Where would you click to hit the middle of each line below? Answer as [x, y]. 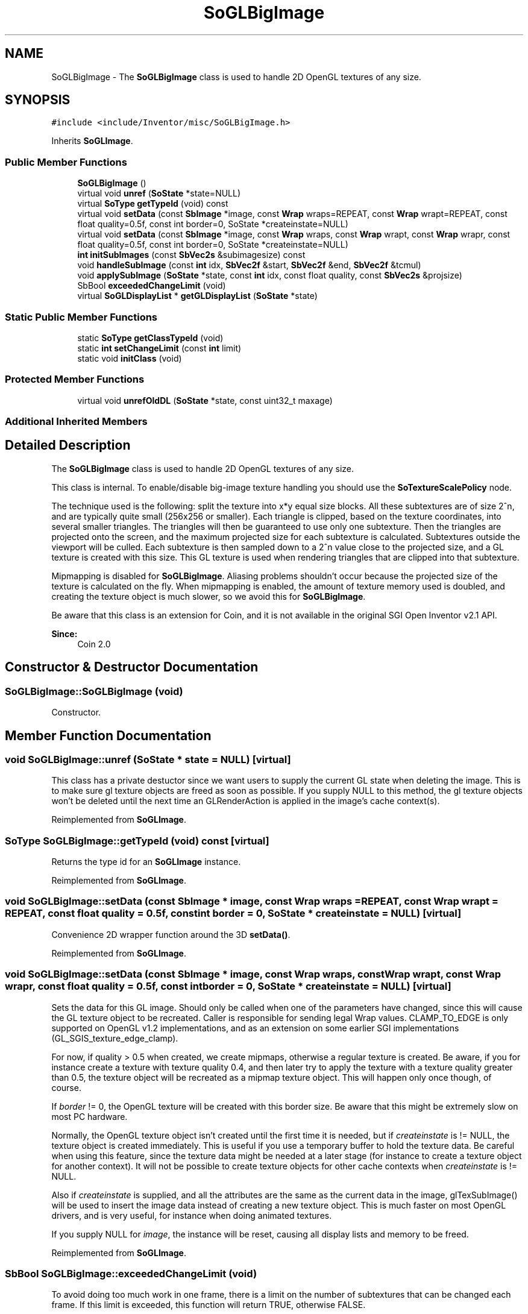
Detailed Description [68, 445]
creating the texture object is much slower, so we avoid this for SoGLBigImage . [209, 596]
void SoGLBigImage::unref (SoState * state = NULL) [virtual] [148, 759]
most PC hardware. [90, 1116]
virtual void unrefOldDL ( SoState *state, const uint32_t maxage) [205, 400]
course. [66, 1087]
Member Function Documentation [108, 735]
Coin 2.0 [94, 644]
